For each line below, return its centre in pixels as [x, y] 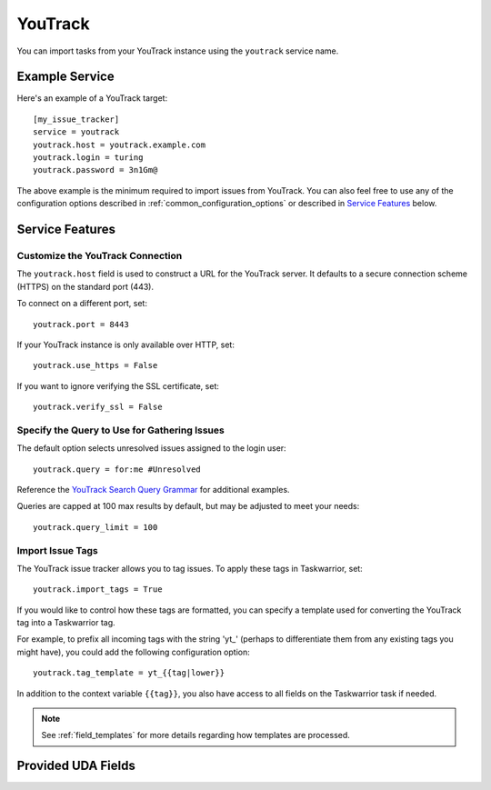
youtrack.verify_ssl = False [98, 407]
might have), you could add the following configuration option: [133, 652]
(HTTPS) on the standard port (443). [85, 286]
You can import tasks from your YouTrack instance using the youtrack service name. [178, 51]
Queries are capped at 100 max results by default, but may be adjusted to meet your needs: [188, 506]
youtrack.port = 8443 [81, 324]
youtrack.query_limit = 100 [95, 527]
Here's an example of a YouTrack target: [92, 98]
